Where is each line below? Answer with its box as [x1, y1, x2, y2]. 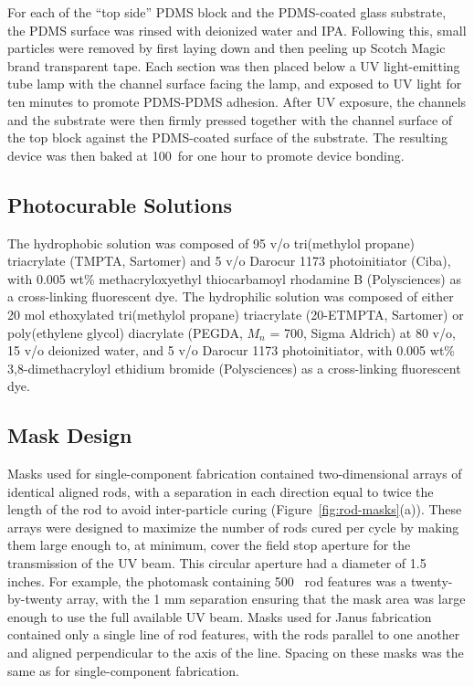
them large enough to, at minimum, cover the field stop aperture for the [7, 535, 411, 554]
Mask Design [7, 421, 132, 449]
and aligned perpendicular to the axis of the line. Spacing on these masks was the [7, 643, 464, 662]
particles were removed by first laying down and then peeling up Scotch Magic [7, 38, 446, 58]
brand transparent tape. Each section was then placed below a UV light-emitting [7, 56, 460, 75]
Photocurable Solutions [7, 190, 232, 218]
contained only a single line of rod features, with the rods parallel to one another [7, 625, 460, 644]
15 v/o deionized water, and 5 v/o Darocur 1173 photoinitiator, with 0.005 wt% [7, 341, 455, 360]
